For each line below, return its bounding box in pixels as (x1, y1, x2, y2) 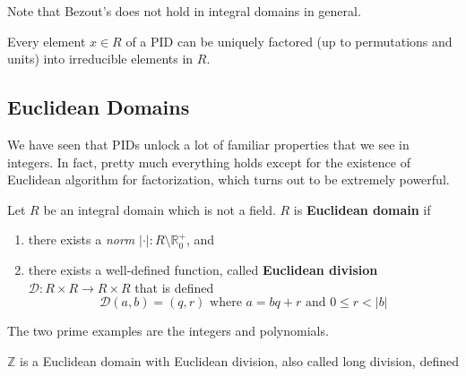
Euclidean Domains (7, 93, 190, 121)
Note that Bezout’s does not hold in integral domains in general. (7, 2, 361, 20)
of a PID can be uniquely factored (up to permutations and (125, 31, 453, 50)
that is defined (134, 278, 214, 296)
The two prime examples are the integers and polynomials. (7, 321, 329, 340)
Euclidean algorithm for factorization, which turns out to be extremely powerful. (7, 170, 450, 189)
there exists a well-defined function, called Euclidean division (28, 260, 378, 278)
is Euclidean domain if (293, 200, 431, 218)
